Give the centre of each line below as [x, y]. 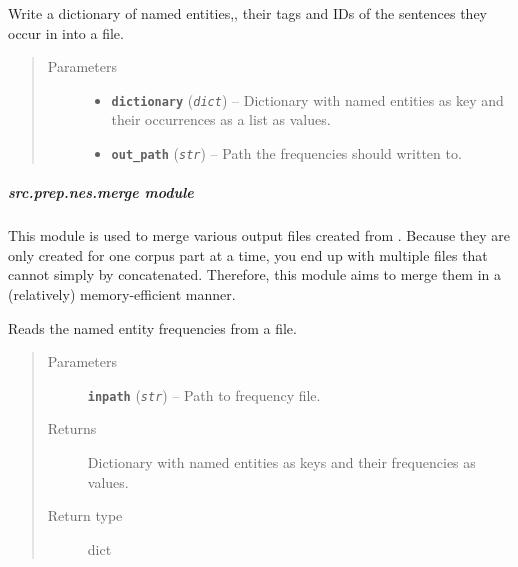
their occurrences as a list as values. [221, 119]
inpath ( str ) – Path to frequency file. [204, 394]
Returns [72, 428]
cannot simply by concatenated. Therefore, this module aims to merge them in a [255, 274]
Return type [85, 515]
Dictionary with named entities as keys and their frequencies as [281, 462]
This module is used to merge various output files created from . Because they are [259, 235]
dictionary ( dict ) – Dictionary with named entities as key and [307, 99]
